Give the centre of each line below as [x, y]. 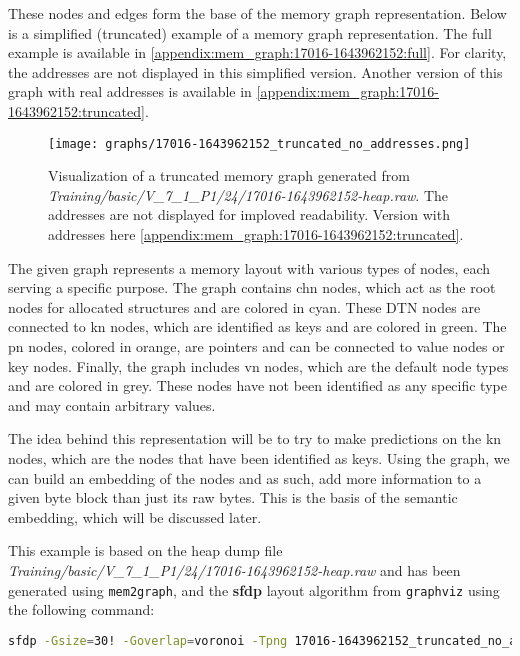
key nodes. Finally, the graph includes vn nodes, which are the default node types [258, 365]
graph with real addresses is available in [130, 91]
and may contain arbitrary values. [112, 404]
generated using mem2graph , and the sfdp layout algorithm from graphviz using [254, 589]
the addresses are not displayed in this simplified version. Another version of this [255, 71]
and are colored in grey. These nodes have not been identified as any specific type [257, 385]
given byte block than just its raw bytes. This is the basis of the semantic [233, 497]
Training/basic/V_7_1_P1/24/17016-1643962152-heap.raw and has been [234, 569]
